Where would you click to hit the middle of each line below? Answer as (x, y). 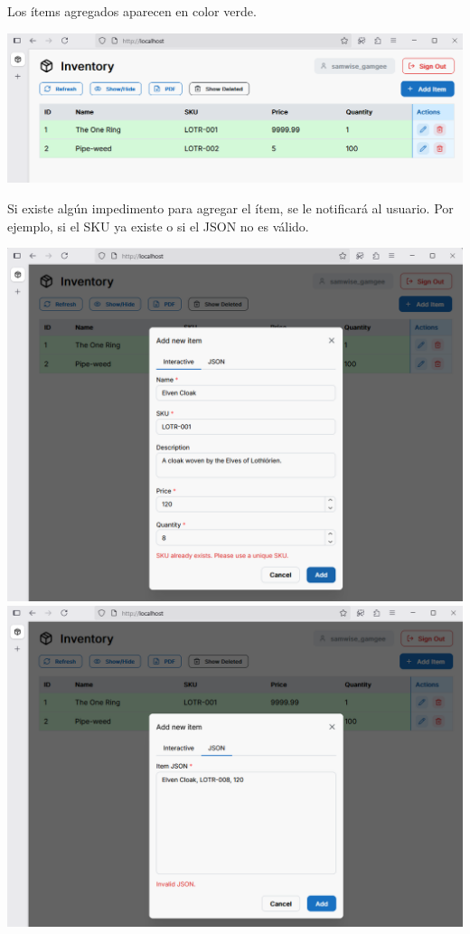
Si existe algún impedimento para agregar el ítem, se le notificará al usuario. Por (230, 208)
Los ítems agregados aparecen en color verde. (132, 11)
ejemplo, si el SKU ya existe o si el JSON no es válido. (158, 226)
